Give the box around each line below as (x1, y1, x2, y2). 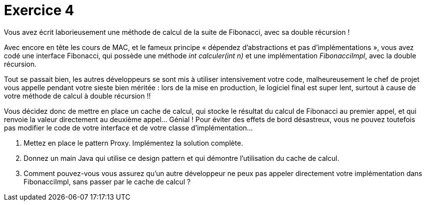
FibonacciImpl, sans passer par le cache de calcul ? (24, 177, 191, 186)
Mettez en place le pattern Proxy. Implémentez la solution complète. (24, 138, 243, 147)
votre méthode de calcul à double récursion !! (4, 91, 151, 100)
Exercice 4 (4, 2, 74, 19)
